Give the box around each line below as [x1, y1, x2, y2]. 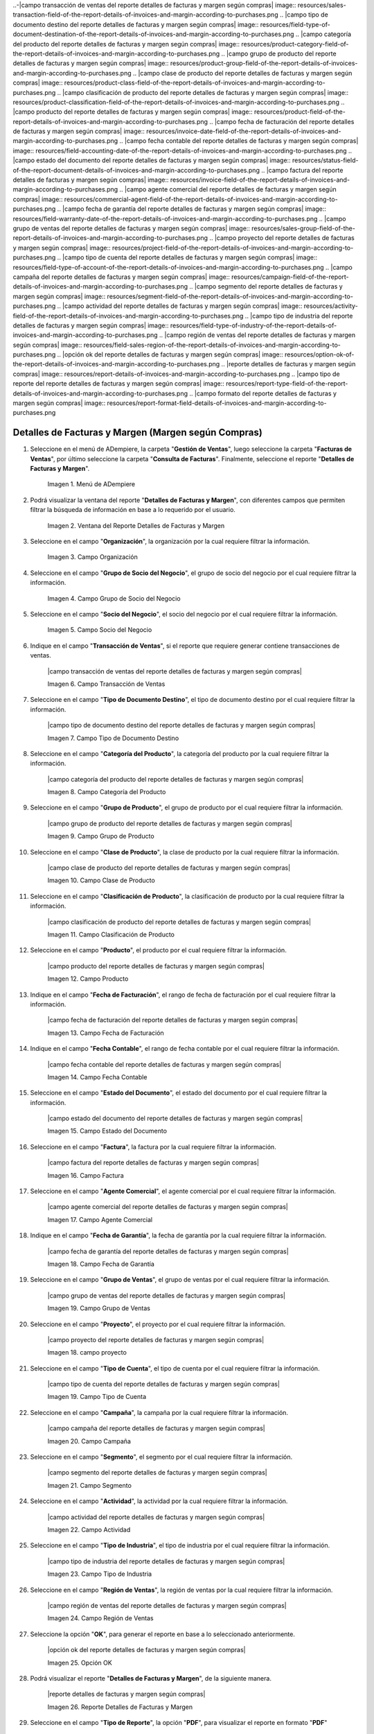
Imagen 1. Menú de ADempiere [47, 480, 135, 488]
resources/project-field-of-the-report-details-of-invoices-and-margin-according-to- [112, 243, 354, 252]
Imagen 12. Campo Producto [47, 975, 129, 983]
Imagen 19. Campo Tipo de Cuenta [47, 1393, 147, 1401]
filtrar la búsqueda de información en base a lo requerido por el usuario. [30, 506, 235, 514]
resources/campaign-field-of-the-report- [231, 273, 349, 281]
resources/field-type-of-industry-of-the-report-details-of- [170, 321, 337, 329]
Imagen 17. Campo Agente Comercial [47, 1215, 152, 1224]
